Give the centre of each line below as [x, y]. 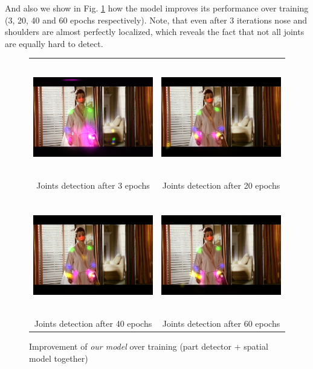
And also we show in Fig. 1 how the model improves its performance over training [157, 8]
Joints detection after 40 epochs [93, 323]
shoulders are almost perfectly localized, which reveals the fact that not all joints [155, 32]
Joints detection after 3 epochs [93, 185]
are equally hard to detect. [54, 43]
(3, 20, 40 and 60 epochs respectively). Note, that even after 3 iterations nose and [156, 20]
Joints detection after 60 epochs [221, 323]
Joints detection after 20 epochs [221, 185]
